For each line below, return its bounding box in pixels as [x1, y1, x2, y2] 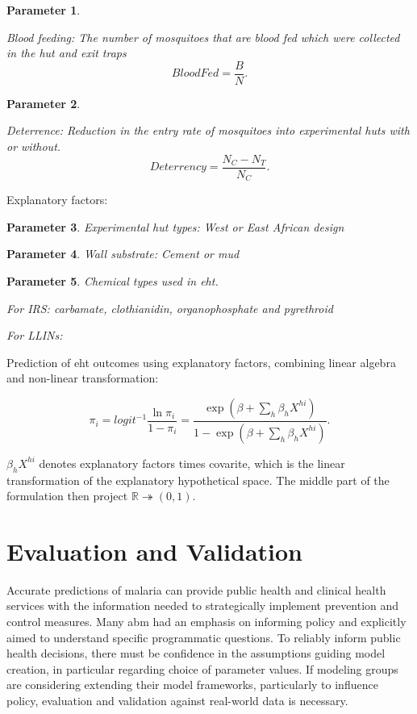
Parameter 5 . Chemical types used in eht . [6, 272, 219, 289]
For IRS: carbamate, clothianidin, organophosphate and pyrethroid [6, 299, 333, 316]
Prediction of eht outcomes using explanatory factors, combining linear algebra [6, 353, 396, 370]
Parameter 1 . [6, 2, 81, 18]
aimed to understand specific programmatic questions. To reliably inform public [6, 628, 401, 645]
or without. [6, 138, 61, 155]
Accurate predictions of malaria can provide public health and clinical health [6, 581, 386, 598]
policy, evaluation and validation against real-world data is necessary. [6, 692, 348, 709]
